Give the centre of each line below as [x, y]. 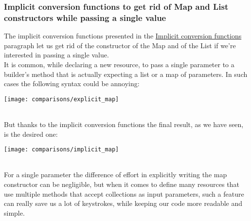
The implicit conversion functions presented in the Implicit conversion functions [123, 36]
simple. [14, 212]
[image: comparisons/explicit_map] [62, 99]
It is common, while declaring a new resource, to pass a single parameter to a [119, 64]
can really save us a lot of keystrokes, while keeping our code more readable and [123, 203]
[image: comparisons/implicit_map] [62, 150]
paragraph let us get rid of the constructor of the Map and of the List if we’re [120, 45]
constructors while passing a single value [85, 17]
